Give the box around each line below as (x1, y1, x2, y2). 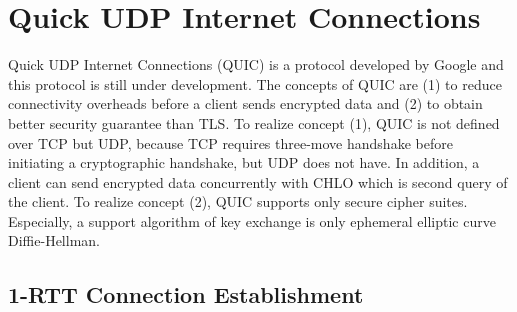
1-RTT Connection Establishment (8, 279, 364, 310)
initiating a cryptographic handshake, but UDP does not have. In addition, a (8, 152, 480, 173)
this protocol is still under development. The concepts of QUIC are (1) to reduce (8, 73, 502, 94)
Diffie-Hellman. (8, 230, 100, 251)
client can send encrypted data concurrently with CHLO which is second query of (8, 171, 508, 192)
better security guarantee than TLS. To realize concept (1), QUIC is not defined (8, 112, 500, 133)
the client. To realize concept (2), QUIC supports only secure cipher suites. (8, 191, 468, 212)
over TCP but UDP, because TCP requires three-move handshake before (8, 132, 453, 153)
